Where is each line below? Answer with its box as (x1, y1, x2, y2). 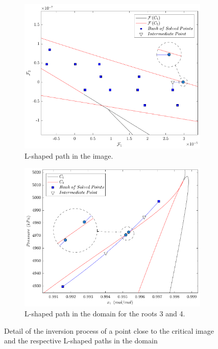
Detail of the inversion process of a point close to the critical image (4, 325, 214, 336)
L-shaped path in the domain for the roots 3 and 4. (25, 308, 185, 319)
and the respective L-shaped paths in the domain (4, 335, 158, 346)
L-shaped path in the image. (25, 150, 113, 161)
